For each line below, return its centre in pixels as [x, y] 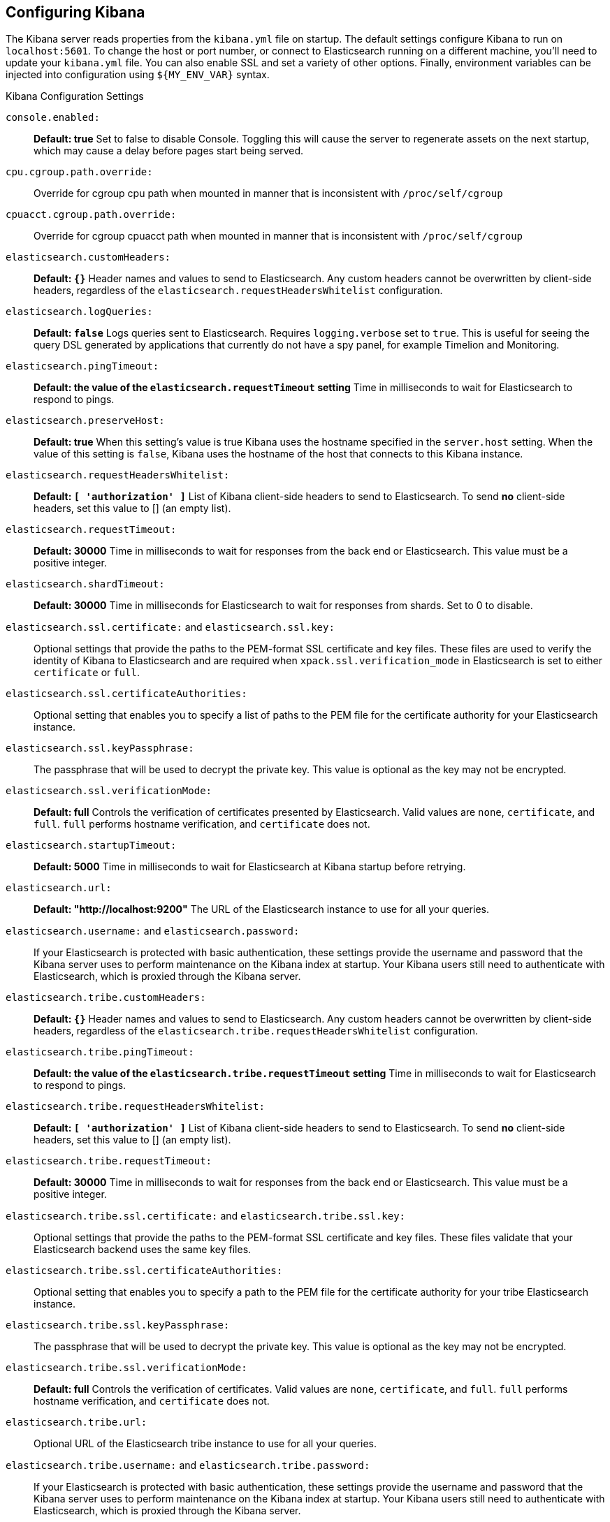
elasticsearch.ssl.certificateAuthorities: [126, 694]
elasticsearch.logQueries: [79, 312]
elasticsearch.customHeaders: [88, 257]
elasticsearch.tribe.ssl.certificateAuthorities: [144, 1271]
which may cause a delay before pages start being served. [169, 151]
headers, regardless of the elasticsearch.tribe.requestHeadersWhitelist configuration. [256, 1031]
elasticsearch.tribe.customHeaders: [106, 998]
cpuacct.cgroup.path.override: [91, 215]
